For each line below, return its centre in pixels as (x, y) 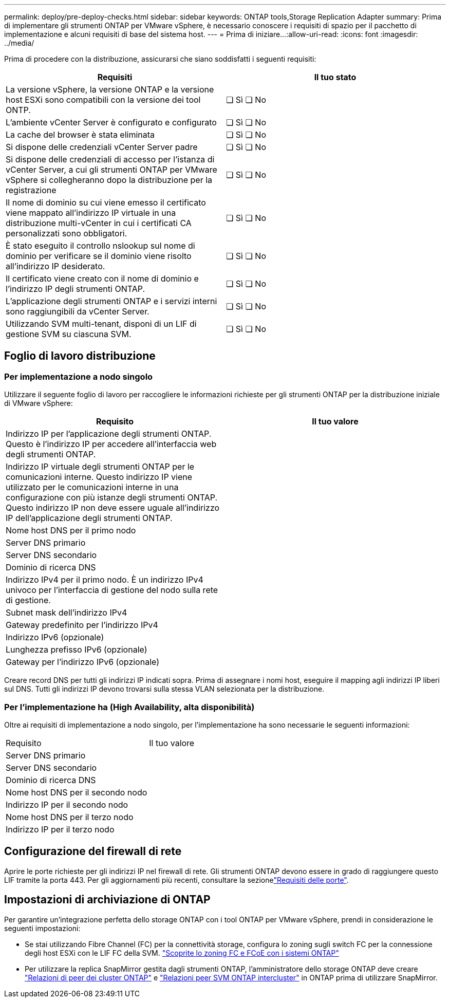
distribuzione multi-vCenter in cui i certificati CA (99, 223)
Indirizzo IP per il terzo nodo (60, 829)
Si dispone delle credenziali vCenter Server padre (102, 147)
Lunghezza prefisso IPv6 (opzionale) (77, 650)
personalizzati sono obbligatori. (67, 233)
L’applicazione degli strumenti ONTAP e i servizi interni (111, 301)
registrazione (31, 190)
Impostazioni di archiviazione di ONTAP (107, 900)
